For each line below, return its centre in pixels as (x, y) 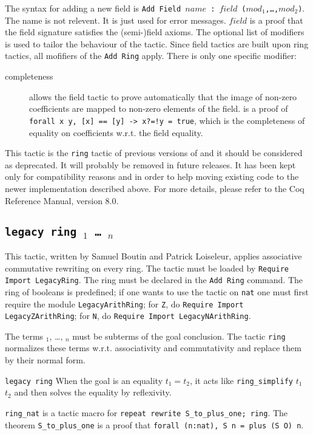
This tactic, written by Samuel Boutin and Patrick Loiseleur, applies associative (153, 255)
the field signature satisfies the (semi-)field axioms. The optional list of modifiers (155, 32)
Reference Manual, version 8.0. (62, 200)
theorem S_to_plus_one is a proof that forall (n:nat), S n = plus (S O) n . (154, 424)
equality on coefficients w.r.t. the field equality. (116, 132)
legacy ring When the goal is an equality (84, 380)
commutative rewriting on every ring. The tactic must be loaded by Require (147, 268)
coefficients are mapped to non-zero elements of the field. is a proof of (159, 108)
